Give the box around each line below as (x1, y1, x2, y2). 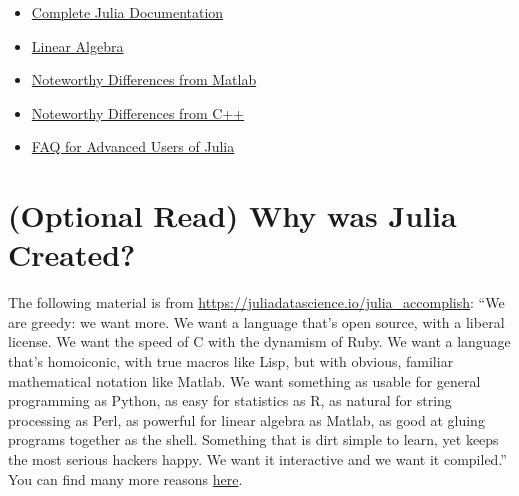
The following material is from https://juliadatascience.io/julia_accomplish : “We (8, 292, 505, 313)
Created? (8, 234, 136, 275)
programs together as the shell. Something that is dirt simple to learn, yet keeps (8, 429, 499, 450)
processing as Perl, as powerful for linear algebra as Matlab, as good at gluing (8, 409, 485, 430)
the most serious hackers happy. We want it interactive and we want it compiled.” (8, 449, 507, 470)
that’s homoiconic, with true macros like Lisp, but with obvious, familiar (8, 351, 454, 372)
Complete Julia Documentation (31, 2, 224, 22)
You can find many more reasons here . (8, 468, 243, 489)
